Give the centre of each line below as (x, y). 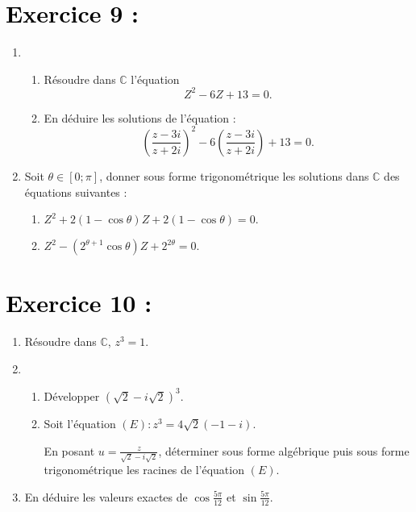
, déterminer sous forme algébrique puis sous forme (284, 450)
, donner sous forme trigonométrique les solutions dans (234, 175)
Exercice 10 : (79, 303)
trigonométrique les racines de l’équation (144, 470)
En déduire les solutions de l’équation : (140, 117)
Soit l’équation (80, 423)
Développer (72, 395)
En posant (69, 450)
